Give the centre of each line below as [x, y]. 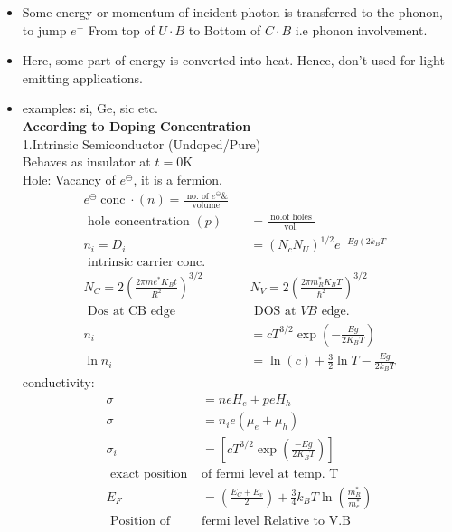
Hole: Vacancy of [69, 179]
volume [206, 206]
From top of [121, 29]
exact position [149, 474]
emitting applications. [82, 77]
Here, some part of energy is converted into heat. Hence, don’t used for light [233, 60]
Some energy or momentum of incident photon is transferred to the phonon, [232, 12]
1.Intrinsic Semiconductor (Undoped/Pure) [141, 143]
